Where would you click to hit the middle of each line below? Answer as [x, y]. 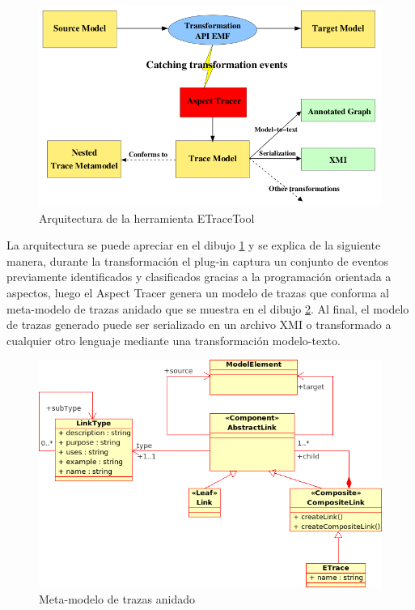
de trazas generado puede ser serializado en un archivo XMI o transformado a [199, 324]
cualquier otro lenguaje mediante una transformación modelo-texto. [174, 340]
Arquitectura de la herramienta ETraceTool [147, 218]
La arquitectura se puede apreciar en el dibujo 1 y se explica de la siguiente [194, 245]
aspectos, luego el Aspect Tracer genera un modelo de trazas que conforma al [198, 292]
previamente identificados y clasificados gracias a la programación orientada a [199, 277]
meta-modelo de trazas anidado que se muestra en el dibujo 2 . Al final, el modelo [208, 308]
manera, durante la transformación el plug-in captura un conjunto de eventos [198, 260]
